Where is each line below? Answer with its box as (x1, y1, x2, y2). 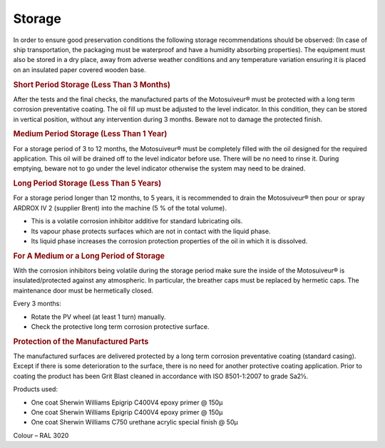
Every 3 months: (13, 300, 62, 308)
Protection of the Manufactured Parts (13, 336, 149, 346)
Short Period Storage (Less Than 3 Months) (13, 79, 171, 89)
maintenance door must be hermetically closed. (13, 286, 153, 295)
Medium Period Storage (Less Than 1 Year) (13, 129, 168, 139)
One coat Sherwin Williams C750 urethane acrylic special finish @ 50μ (31, 418, 238, 427)
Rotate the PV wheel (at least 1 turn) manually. (31, 312, 167, 321)
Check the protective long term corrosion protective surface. (31, 322, 210, 331)
